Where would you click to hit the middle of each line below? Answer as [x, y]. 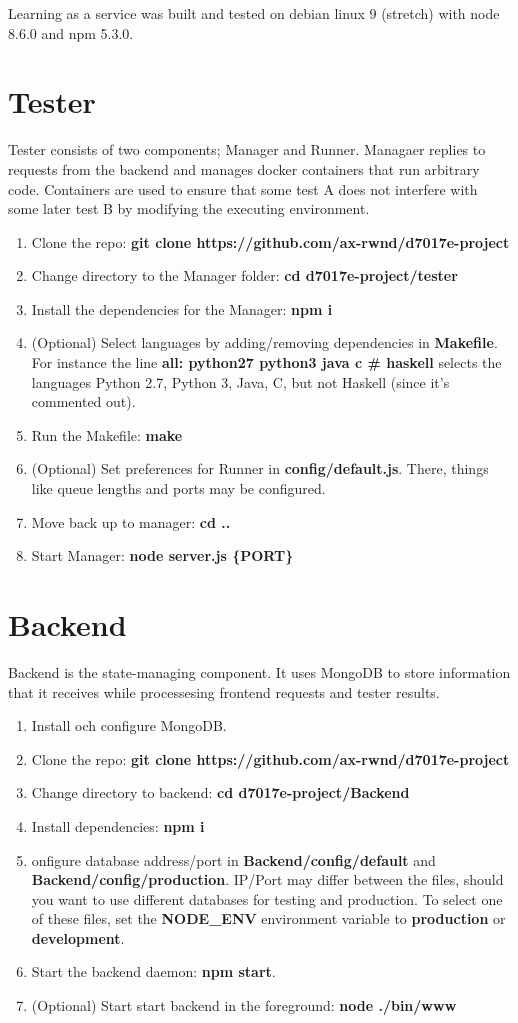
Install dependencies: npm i [118, 825]
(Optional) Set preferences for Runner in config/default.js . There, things [260, 468]
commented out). [83, 401]
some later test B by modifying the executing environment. [189, 208]
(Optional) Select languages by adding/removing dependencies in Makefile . [264, 342]
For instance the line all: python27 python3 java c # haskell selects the [266, 362]
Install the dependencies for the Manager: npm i [182, 308]
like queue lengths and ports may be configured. [178, 488]
